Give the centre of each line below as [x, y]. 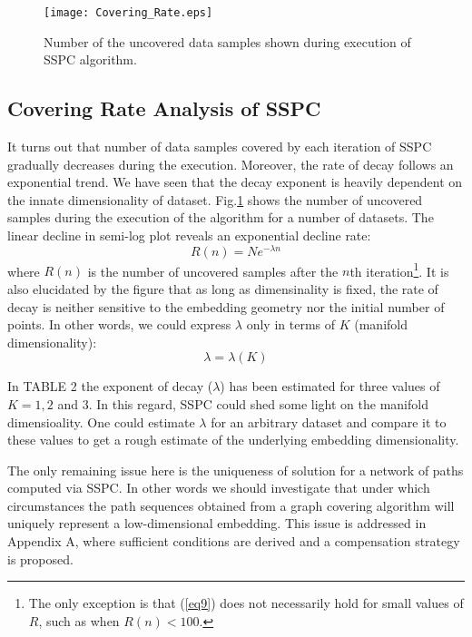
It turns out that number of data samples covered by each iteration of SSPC [220, 147]
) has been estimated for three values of [330, 386]
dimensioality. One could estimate [101, 421]
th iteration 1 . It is [399, 269]
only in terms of [291, 324]
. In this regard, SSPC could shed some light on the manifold [258, 403]
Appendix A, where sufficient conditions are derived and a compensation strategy [234, 541]
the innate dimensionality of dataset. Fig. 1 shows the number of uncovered [215, 199]
